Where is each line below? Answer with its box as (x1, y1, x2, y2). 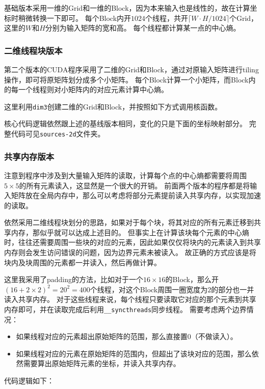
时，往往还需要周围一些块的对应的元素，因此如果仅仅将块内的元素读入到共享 (4, 237, 261, 247)
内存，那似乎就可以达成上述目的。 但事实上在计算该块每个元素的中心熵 (11, 227, 249, 237)
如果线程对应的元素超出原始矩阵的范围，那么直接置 (16, 331, 188, 342)
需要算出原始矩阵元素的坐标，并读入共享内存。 (23, 358, 180, 369)
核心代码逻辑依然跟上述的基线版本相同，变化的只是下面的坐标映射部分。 (4, 118, 247, 129)
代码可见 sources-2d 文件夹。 (11, 128, 105, 139)
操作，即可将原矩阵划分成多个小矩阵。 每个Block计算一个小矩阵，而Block (4, 74, 249, 85)
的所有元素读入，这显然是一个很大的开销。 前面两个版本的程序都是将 (19, 180, 250, 190)
